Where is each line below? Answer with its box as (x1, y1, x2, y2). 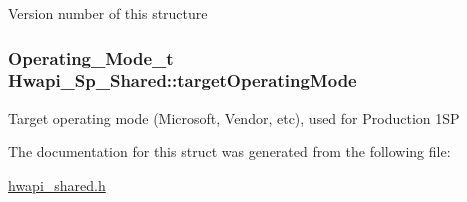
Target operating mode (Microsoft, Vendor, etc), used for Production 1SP (8, 107, 460, 128)
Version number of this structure (8, 3, 208, 23)
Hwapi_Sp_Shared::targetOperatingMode (8, 68, 357, 93)
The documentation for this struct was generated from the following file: (8, 141, 451, 162)
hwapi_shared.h (8, 174, 106, 195)
